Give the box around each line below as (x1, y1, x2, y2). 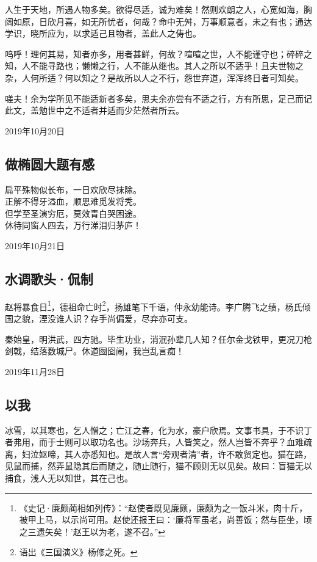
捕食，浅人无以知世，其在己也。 (5, 471, 133, 484)
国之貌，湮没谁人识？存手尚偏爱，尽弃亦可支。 (5, 312, 193, 324)
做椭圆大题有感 (5, 154, 94, 173)
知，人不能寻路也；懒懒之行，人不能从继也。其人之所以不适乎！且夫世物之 (5, 59, 304, 72)
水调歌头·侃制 (5, 269, 93, 288)
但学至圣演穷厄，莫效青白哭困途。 (5, 206, 141, 219)
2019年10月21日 (5, 239, 65, 252)
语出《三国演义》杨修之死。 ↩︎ (19, 546, 138, 558)
